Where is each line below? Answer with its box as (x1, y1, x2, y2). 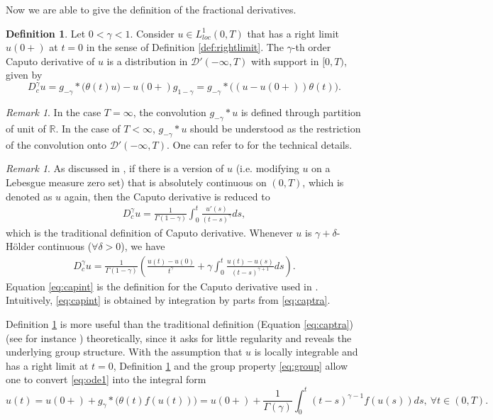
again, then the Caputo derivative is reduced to (64, 188, 270, 203)
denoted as (6, 188, 52, 203)
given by (6, 67, 43, 82)
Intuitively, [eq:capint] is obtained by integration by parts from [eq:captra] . (6, 293, 331, 307)
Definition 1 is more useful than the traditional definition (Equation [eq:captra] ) (6, 317, 353, 331)
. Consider (130, 25, 175, 40)
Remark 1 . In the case (6, 105, 101, 120)
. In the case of (55, 121, 121, 136)
